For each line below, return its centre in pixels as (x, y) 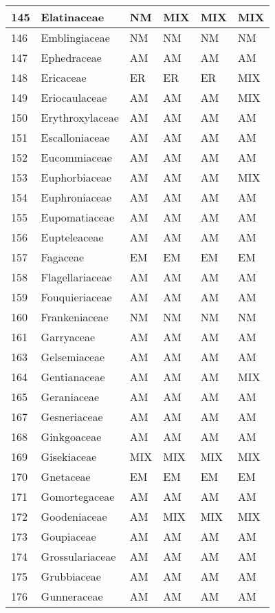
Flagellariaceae (76, 277)
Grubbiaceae (71, 576)
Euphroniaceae (76, 197)
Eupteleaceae (72, 237)
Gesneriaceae (72, 417)
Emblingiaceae (75, 37)
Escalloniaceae (75, 137)
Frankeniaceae (75, 317)
